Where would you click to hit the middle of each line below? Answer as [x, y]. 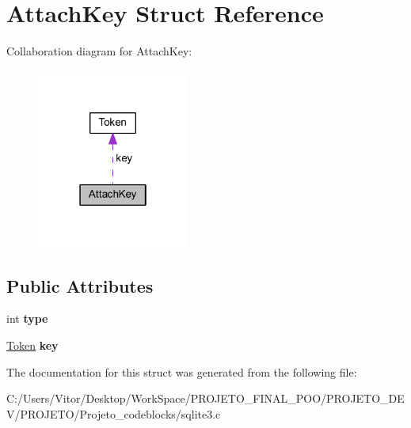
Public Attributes [80, 285]
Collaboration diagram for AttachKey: [99, 51]
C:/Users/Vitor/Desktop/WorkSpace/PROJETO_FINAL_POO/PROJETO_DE [205, 398]
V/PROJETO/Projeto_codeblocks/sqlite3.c [114, 413]
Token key [32, 345]
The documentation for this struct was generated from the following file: [182, 371]
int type [27, 318]
